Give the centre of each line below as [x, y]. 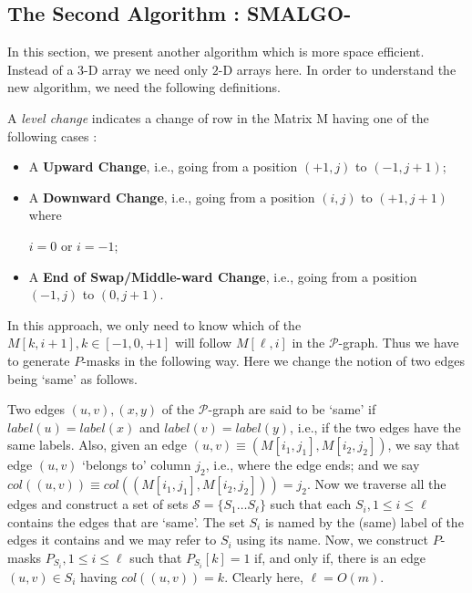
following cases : [52, 135]
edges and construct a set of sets [98, 504]
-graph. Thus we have [399, 343]
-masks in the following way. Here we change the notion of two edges [273, 360]
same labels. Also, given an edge [97, 445]
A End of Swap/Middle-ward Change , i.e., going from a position [223, 276]
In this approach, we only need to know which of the [154, 324]
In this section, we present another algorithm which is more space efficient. [216, 52]
